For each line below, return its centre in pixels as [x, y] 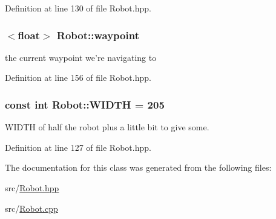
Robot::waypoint [98, 35]
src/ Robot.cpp [31, 208]
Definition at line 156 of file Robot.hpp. [78, 78]
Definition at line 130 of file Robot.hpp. [78, 8]
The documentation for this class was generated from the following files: [138, 167]
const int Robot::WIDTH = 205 [85, 104]
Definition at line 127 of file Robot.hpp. [78, 147]
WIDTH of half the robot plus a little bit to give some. [107, 127]
